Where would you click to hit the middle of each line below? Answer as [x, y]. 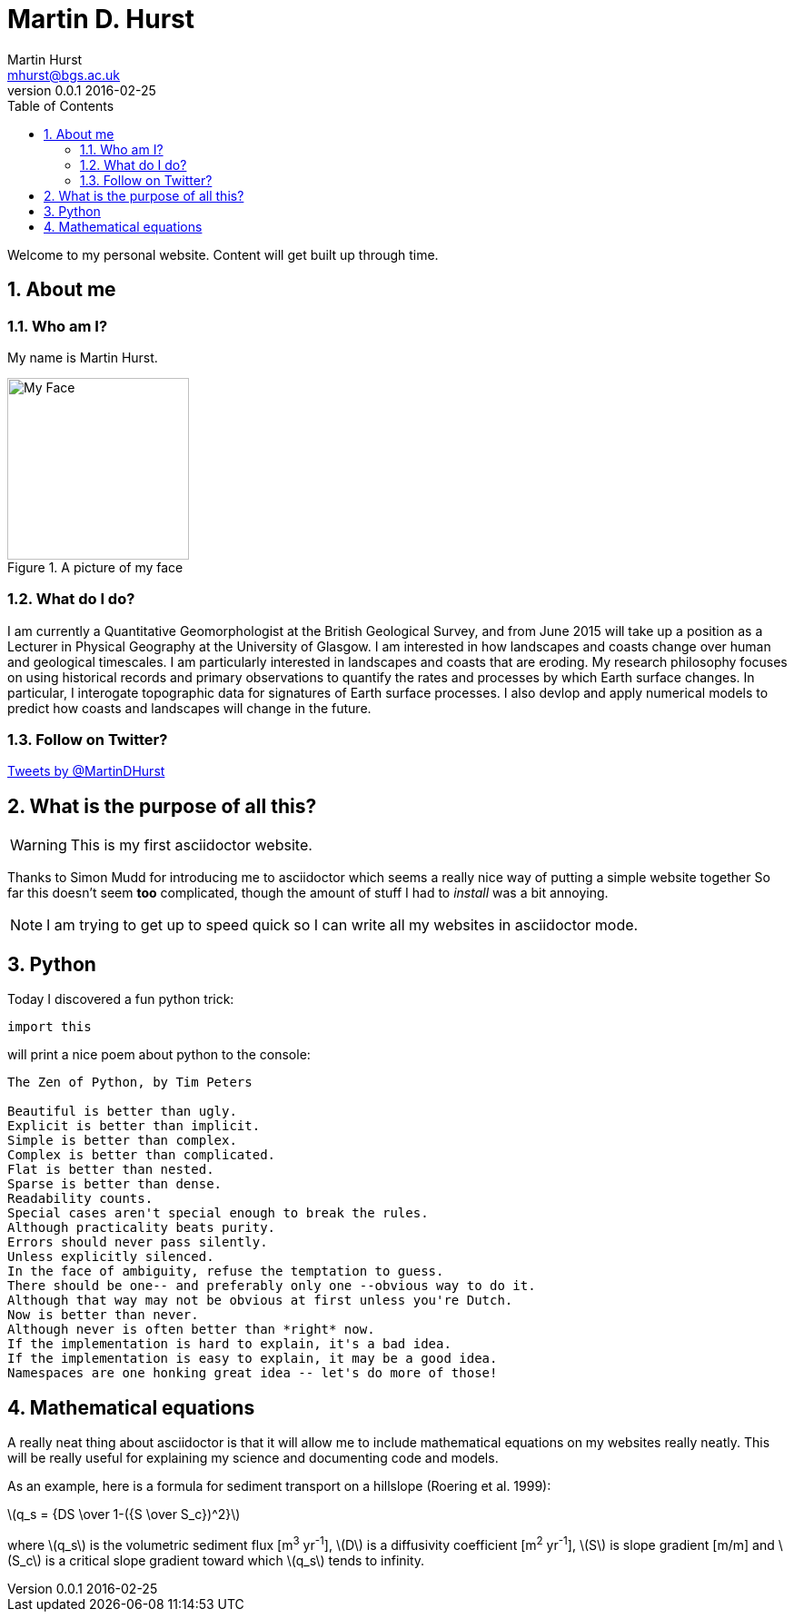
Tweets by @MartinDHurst [86, 771]
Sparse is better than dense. [115, 1184]
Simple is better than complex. [122, 1141]
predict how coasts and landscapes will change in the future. [189, 708]
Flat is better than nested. [111, 1170]
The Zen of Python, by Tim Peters [130, 1083]
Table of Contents [61, 105]
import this [50, 1027]
